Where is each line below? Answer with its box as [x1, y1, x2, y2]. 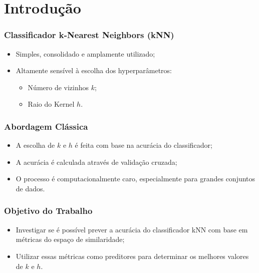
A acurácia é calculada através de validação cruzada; [16, 156, 177, 167]
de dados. [16, 183, 45, 193]
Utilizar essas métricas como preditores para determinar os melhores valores [16, 250, 249, 261]
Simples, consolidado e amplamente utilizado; [16, 48, 155, 59]
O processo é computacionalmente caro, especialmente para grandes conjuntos [16, 173, 255, 184]
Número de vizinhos [28, 82, 89, 92]
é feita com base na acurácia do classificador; [75, 140, 212, 150]
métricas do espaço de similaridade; [16, 234, 125, 244]
